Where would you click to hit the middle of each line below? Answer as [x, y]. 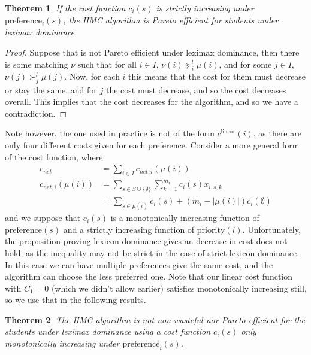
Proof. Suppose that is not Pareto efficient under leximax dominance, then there [152, 52]
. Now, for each [92, 76]
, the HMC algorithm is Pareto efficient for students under [171, 19]
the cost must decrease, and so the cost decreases [196, 89]
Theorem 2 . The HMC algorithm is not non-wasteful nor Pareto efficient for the [155, 319]
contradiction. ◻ [36, 113]
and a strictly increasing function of [129, 229]
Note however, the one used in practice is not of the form [110, 133]
